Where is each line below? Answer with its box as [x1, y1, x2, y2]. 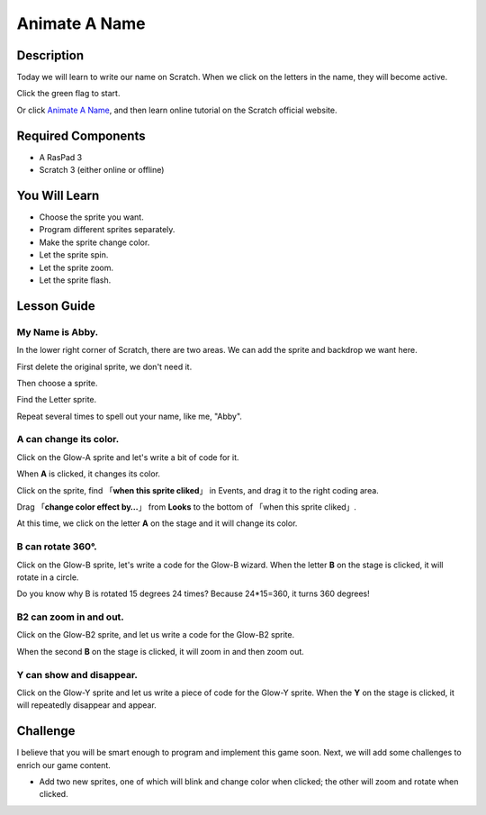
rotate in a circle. [16, 572, 79, 583]
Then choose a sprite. [16, 377, 98, 388]
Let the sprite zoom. [39, 262, 114, 273]
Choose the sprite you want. [39, 212, 144, 222]
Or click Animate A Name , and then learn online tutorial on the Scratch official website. [16, 104, 337, 115]
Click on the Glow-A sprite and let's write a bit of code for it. [16, 451, 239, 463]
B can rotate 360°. [16, 540, 98, 553]
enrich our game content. [16, 759, 112, 770]
